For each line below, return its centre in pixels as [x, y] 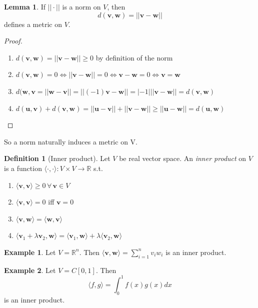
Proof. [13, 41]
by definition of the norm [134, 57]
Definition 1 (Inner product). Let [57, 158]
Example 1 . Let [30, 252]
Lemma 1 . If [25, 6]
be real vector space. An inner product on [183, 158]
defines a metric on [33, 24]
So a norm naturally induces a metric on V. [71, 141]
